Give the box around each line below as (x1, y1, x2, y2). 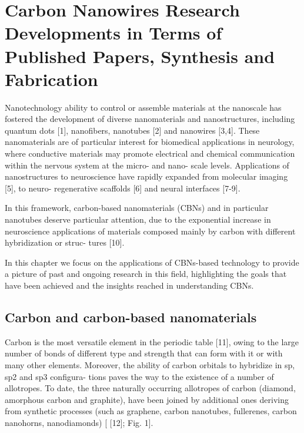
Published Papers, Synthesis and (5, 44, 275, 68)
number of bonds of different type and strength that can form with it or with (5, 347, 283, 359)
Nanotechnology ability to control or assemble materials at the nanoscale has (5, 101, 282, 113)
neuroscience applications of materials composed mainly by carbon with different (5, 224, 296, 237)
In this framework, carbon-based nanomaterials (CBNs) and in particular (5, 201, 269, 214)
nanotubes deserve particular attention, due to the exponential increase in (5, 213, 271, 226)
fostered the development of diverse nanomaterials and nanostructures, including (5, 113, 295, 125)
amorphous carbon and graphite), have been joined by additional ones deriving (5, 393, 289, 405)
